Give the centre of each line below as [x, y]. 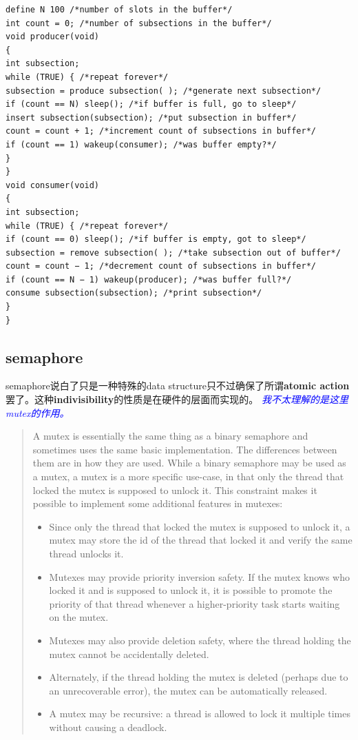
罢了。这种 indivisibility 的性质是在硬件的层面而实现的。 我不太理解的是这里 [177, 399]
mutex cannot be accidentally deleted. [129, 654]
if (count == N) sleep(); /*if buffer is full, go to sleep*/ [151, 104]
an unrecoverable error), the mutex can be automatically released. [188, 690]
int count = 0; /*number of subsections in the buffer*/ [139, 23]
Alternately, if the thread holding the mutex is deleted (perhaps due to [199, 677]
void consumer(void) [53, 185]
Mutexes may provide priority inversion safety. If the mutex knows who [199, 576]
